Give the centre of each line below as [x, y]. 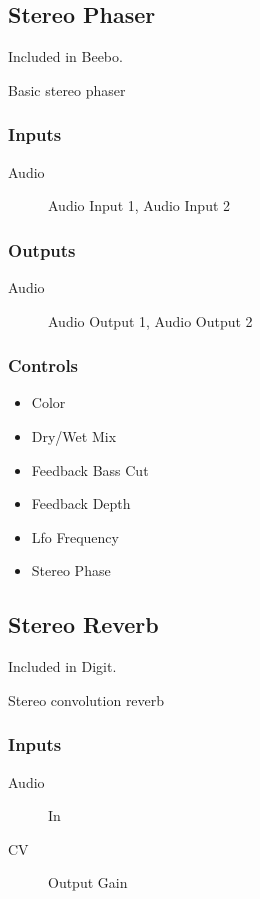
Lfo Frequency [75, 536]
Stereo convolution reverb [86, 699]
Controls [43, 365]
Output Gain [88, 882]
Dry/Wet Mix [74, 436]
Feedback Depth [81, 503]
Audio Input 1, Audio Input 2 [139, 205]
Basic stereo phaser [67, 89]
